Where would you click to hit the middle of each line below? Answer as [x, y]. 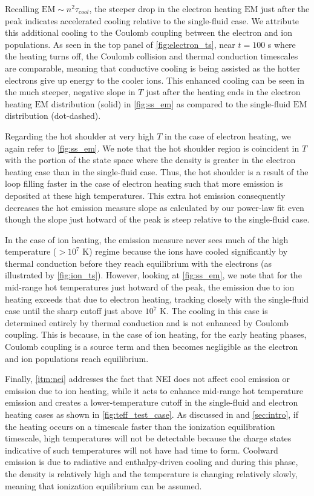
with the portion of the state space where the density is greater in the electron [150, 160]
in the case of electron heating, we [228, 136]
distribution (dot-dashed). [53, 116]
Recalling [22, 8]
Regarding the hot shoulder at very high [80, 136]
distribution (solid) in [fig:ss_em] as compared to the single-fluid [171, 103]
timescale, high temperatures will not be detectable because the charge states [148, 438]
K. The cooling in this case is [214, 311]
